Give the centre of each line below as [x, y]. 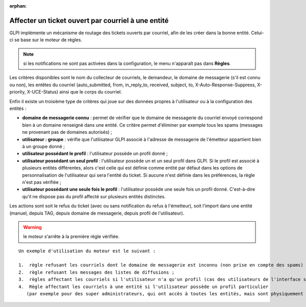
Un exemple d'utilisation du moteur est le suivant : [87, 251]
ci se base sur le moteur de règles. [46, 40]
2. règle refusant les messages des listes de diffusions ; [96, 272]
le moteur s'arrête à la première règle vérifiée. [71, 237]
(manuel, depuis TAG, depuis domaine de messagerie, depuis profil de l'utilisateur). [97, 213]
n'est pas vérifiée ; [42, 182]
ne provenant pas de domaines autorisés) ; [67, 132]
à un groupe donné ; [44, 146]
